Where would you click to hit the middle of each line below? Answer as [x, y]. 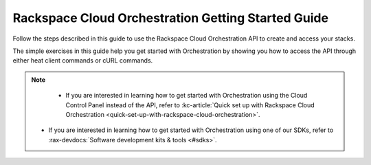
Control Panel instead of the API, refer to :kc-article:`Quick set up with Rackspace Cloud [190, 105]
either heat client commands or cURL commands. [83, 60]
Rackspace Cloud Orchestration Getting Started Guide [171, 18]
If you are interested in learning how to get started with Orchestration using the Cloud [187, 96]
